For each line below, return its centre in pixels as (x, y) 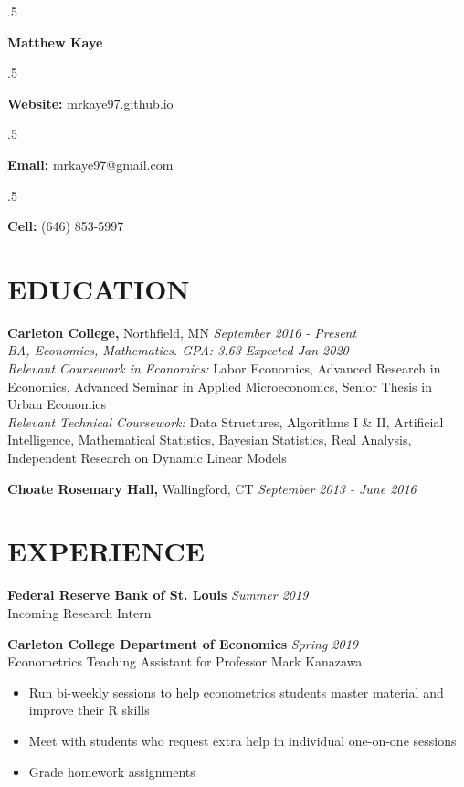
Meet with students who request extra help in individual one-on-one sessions (243, 740)
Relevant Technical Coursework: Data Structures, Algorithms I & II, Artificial (226, 421)
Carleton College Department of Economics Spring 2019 (183, 643)
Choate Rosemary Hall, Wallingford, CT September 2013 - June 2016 (212, 488)
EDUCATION (99, 288)
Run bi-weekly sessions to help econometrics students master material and (236, 692)
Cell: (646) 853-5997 (66, 226)
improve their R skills (89, 710)
